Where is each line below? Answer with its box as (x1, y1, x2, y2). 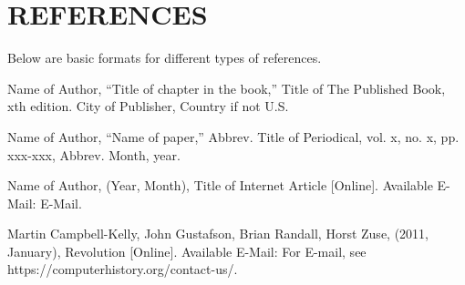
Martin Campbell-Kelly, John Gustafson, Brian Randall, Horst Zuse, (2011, (7, 224, 429, 243)
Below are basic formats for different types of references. (7, 48, 322, 67)
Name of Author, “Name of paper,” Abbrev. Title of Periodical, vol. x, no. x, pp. (7, 127, 460, 146)
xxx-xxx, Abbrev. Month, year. (7, 145, 181, 164)
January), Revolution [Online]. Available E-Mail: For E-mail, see (7, 241, 367, 260)
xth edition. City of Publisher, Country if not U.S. (7, 97, 289, 116)
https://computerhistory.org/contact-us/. (7, 260, 238, 279)
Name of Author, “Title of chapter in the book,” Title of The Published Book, (7, 78, 446, 97)
